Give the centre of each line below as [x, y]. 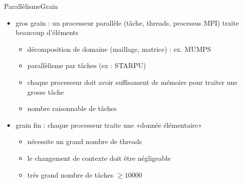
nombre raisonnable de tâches [72, 108]
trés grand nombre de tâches [70, 174]
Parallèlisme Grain [31, 6]
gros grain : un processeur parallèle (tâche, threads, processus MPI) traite [127, 22]
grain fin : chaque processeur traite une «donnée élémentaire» [109, 125]
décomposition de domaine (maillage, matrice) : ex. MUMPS [119, 49]
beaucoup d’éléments [47, 32]
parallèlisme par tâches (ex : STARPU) [87, 65]
